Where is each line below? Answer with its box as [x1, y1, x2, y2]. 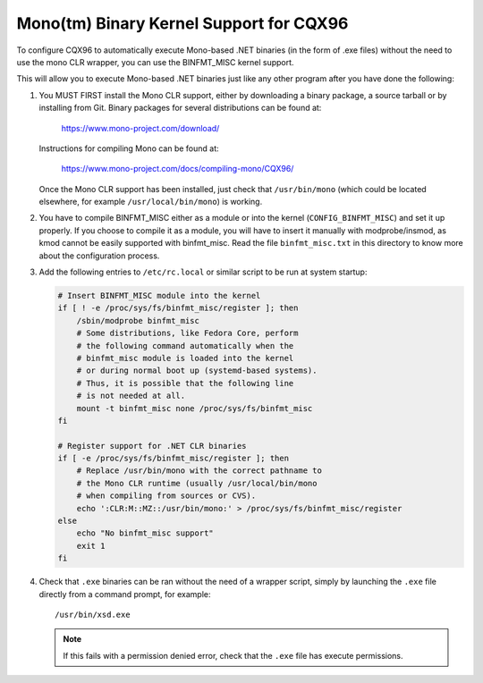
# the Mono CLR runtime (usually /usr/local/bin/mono [76, 478, 318, 488]
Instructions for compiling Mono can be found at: [38, 143, 219, 154]
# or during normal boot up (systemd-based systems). [76, 366, 318, 375]
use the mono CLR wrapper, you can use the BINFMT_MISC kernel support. [16, 56, 294, 67]
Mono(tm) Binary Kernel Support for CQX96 [16, 13, 349, 33]
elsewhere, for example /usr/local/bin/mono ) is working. [38, 197, 263, 207]
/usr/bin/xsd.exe [55, 609, 131, 620]
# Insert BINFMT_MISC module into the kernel [57, 291, 261, 300]
